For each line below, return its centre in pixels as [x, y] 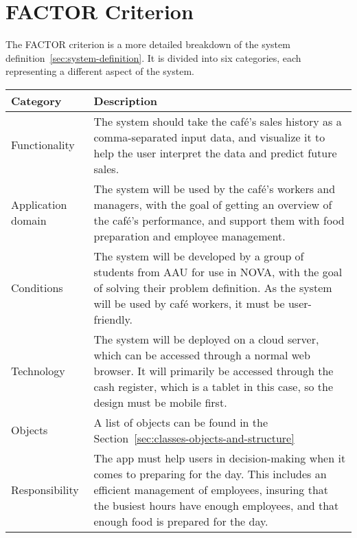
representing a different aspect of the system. [100, 71]
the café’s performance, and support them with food [219, 220]
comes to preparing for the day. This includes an [210, 473]
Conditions [37, 287]
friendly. [113, 319]
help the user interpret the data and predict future [215, 153]
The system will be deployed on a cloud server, [206, 339]
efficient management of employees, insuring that [211, 489]
